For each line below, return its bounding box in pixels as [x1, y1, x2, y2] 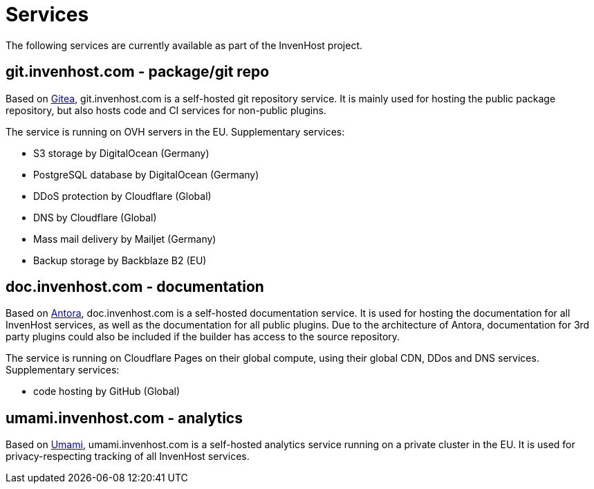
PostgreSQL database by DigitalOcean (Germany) [33, 168, 259, 181]
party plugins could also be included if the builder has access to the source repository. [6, 331, 400, 343]
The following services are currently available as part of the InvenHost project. [6, 39, 363, 51]
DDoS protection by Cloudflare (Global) [33, 190, 212, 202]
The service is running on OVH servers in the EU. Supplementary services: [6, 125, 345, 138]
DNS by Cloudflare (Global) [33, 211, 157, 223]
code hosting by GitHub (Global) [33, 385, 180, 398]
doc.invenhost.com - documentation [6, 278, 264, 296]
